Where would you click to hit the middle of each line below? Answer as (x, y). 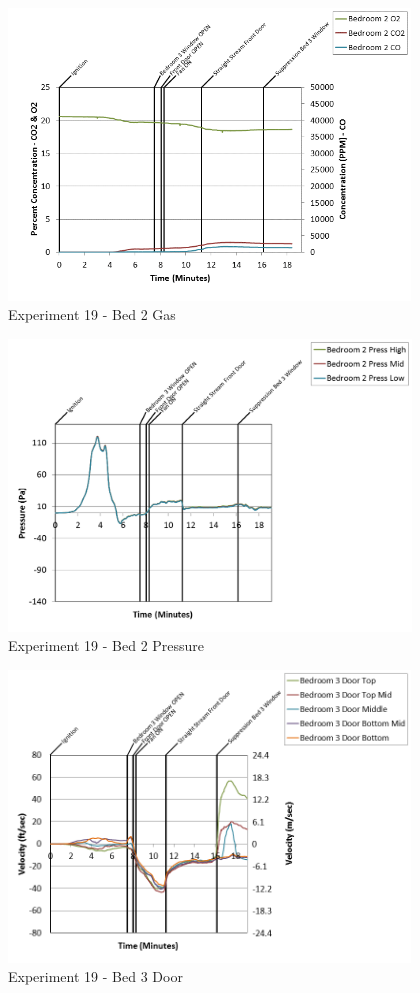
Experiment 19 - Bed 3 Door (95, 976)
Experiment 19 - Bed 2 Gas (92, 314)
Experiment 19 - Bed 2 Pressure (106, 645)
